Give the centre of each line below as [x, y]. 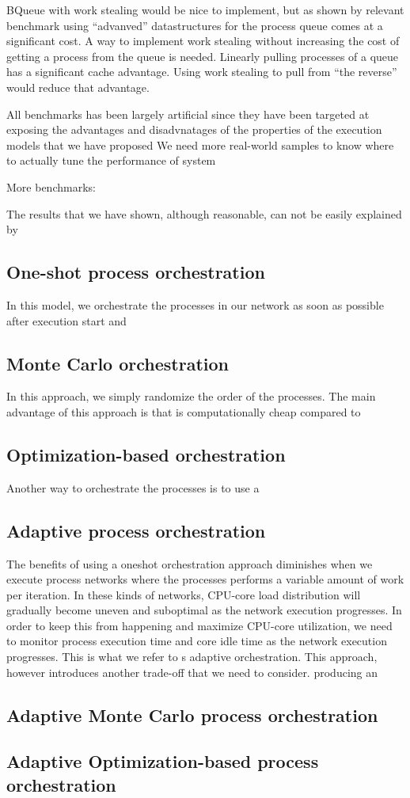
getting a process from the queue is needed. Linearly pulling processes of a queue [203, 56]
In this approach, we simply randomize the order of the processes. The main [191, 396]
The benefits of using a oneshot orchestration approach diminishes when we [190, 563]
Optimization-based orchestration [146, 454]
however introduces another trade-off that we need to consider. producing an [192, 672]
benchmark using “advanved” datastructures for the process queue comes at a [195, 25]
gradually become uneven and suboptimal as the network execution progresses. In [204, 610]
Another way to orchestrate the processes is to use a [133, 487]
